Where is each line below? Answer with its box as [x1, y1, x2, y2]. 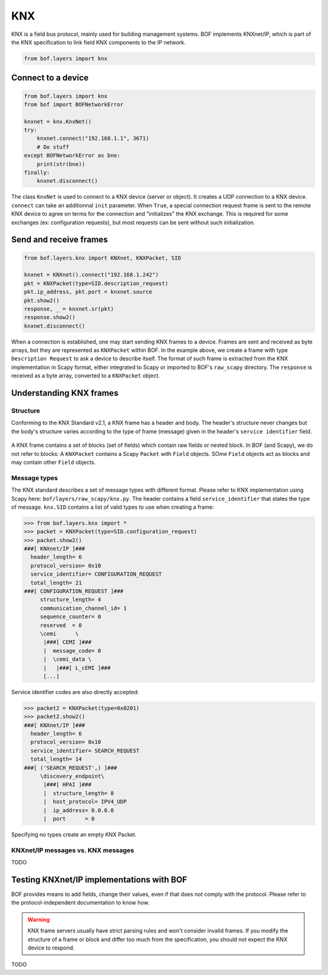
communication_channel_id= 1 [39, 605, 127, 612]
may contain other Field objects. [11, 458, 96, 466]
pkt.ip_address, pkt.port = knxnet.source [24, 289, 152, 295]
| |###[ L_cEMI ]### [43, 664, 111, 671]
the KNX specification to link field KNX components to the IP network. [11, 38, 186, 46]
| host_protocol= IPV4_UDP [43, 798, 127, 805]
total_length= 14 [30, 756, 82, 763]
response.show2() [24, 314, 76, 321]
